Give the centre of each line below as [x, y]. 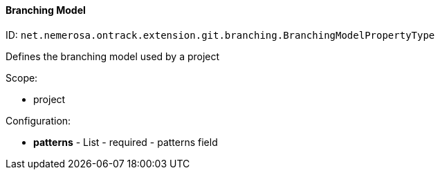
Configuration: [38, 120]
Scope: [22, 77]
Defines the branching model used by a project [113, 56]
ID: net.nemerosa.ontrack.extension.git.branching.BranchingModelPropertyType [220, 35]
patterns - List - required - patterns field [126, 142]
